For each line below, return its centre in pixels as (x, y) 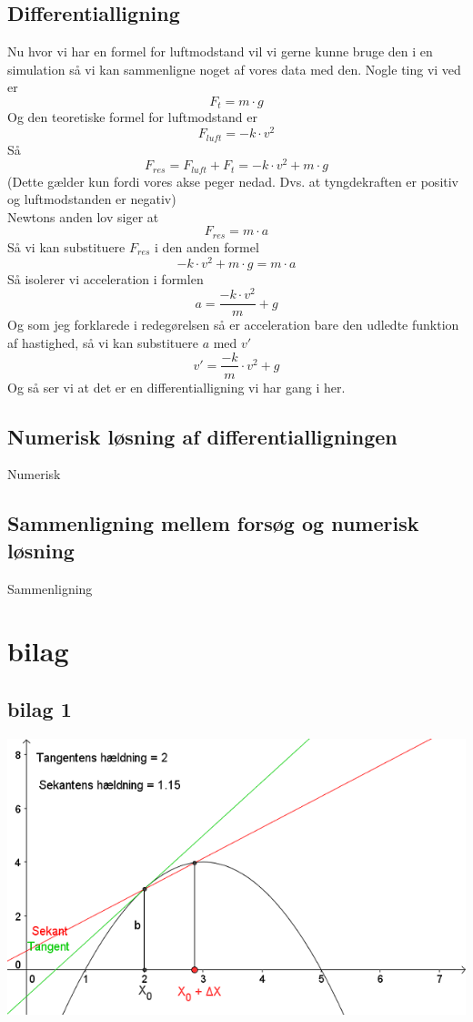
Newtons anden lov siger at (83, 216)
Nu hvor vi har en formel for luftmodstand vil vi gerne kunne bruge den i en (220, 51)
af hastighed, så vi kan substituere (103, 342)
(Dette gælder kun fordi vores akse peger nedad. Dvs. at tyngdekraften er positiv (233, 181)
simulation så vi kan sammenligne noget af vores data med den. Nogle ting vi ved (234, 69)
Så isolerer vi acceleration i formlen (106, 278)
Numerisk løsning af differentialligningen (202, 436)
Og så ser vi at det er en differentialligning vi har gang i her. (176, 387)
